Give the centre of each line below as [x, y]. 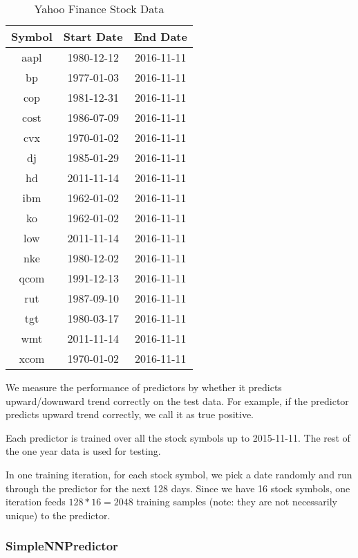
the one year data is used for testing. [83, 451]
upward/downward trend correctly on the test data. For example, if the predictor [177, 400]
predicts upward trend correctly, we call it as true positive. [130, 414]
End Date [160, 36]
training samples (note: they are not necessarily [237, 502]
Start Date [93, 36]
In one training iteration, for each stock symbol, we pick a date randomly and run [179, 474]
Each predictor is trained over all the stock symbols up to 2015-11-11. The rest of [178, 437]
